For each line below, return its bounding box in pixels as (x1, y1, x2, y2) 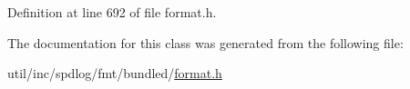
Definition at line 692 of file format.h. (7, 3, 217, 21)
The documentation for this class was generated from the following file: (7, 33, 404, 52)
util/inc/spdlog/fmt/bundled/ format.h (7, 64, 222, 83)
